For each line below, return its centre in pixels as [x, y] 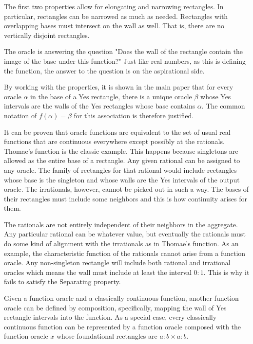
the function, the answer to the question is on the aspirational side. [104, 70]
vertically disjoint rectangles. [47, 35]
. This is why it [226, 272]
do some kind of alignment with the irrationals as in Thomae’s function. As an [121, 244]
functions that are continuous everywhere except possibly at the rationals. [114, 141]
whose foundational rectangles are [107, 336]
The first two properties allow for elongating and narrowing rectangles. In [114, 6]
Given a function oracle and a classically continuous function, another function [121, 298]
